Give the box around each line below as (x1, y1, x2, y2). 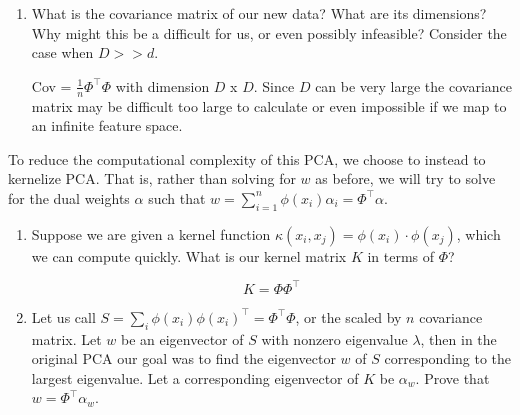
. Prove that (415, 367, 490, 388)
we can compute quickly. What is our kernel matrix (31, 245, 347, 266)
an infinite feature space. (31, 115, 183, 136)
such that (148, 187, 206, 208)
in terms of (367, 245, 435, 266)
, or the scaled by (295, 306, 402, 327)
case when (31, 42, 94, 63)
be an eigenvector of (121, 328, 244, 349)
